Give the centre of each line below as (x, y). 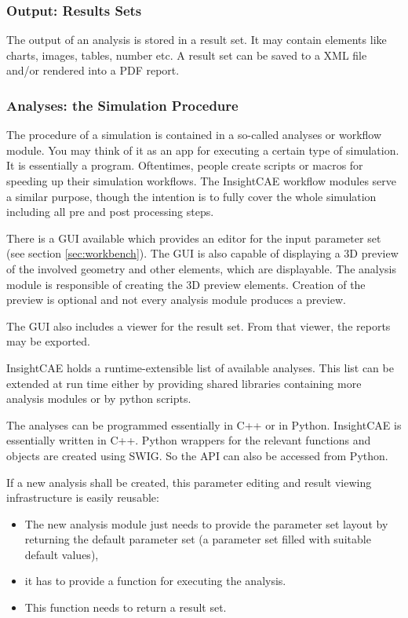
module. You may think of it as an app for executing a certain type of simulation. (203, 150)
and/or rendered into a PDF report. (93, 70)
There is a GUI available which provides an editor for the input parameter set (194, 238)
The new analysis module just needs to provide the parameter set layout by (206, 523)
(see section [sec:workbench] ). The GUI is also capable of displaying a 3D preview (202, 253)
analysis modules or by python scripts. (99, 399)
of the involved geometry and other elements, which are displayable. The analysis (202, 268)
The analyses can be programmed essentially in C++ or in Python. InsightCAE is (204, 424)
